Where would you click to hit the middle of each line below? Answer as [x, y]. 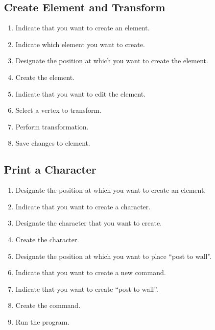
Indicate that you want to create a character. [83, 206]
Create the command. [48, 305]
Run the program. [42, 321]
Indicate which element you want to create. [80, 44]
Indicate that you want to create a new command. [91, 272]
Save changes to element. [53, 143]
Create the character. [47, 239]
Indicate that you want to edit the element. [80, 93]
